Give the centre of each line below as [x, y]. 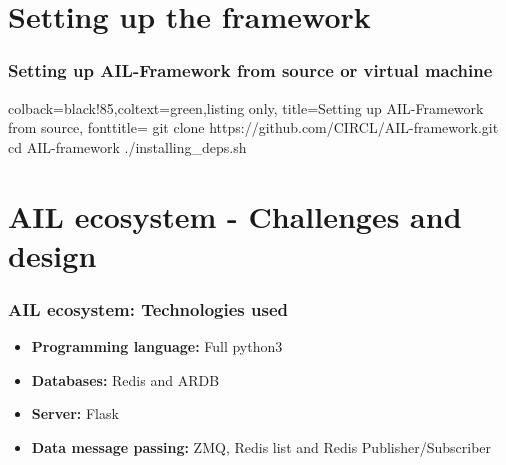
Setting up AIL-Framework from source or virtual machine [250, 70]
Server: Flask [75, 413]
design [52, 254]
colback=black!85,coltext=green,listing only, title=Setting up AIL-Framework [246, 107]
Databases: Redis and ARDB [125, 379]
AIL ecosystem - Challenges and [235, 215]
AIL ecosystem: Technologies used [148, 308]
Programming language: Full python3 [157, 346]
